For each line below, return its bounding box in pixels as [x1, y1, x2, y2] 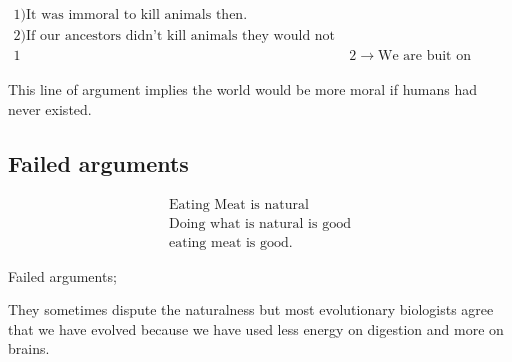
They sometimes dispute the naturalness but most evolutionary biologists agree [8, 299, 494, 320]
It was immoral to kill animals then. [26, 8, 248, 23]
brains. [8, 338, 50, 359]
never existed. [8, 98, 92, 119]
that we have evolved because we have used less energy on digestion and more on [8, 318, 504, 339]
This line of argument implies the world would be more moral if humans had [8, 79, 477, 100]
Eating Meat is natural [169, 197, 309, 212]
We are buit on [378, 49, 471, 64]
